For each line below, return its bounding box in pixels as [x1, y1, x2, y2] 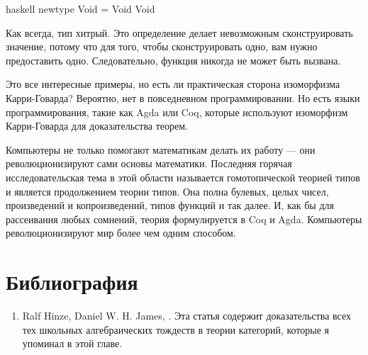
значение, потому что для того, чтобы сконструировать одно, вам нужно [6, 39, 318, 54]
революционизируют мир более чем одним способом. [6, 225, 236, 240]
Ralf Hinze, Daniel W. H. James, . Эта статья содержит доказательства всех [22, 308, 351, 323]
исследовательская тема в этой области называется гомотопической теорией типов [6, 169, 360, 184]
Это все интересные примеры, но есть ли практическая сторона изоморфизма [6, 77, 340, 91]
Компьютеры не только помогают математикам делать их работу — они [6, 142, 316, 157]
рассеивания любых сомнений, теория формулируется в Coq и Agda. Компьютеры [6, 211, 362, 226]
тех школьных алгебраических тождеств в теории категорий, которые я [22, 322, 329, 337]
